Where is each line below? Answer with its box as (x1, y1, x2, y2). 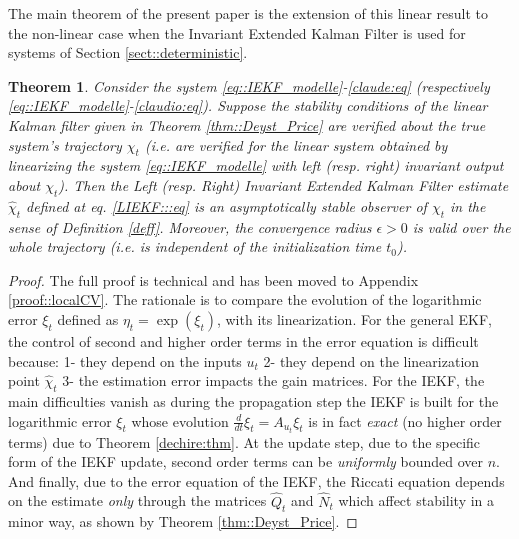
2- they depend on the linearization (263, 350, 480, 371)
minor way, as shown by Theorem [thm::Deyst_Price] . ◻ (8, 511, 358, 532)
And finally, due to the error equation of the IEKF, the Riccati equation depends (8, 470, 505, 491)
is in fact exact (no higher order (308, 410, 502, 431)
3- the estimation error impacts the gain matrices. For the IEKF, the (62, 370, 485, 391)
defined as (57, 308, 119, 329)
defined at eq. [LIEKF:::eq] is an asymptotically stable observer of (26, 195, 427, 216)
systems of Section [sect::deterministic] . (8, 42, 248, 63)
